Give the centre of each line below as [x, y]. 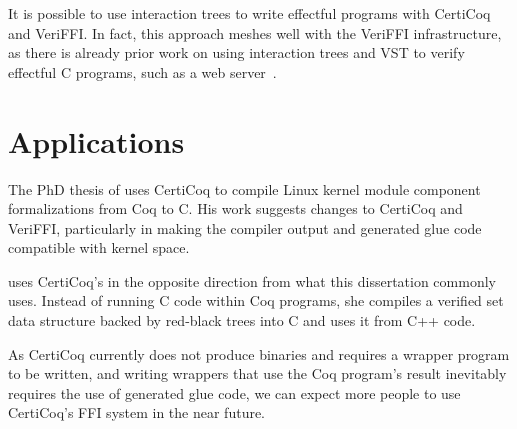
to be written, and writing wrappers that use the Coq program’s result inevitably [257, 373]
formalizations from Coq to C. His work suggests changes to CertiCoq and [235, 208]
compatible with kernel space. [99, 247]
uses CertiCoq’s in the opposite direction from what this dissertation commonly [252, 280]
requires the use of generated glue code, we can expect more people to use [234, 392]
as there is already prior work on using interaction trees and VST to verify [236, 52]
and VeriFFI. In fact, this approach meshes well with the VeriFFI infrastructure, [255, 32]
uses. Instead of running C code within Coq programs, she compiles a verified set [256, 300]
